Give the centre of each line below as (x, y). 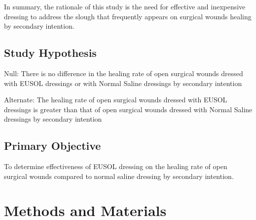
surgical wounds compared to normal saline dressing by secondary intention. (119, 176)
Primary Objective (53, 146)
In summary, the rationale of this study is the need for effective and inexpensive (125, 6)
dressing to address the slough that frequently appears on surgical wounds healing (128, 16)
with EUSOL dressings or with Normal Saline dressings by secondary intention (123, 83)
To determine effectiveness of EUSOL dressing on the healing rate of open (116, 166)
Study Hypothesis (50, 53)
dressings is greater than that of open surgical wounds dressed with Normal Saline (128, 109)
